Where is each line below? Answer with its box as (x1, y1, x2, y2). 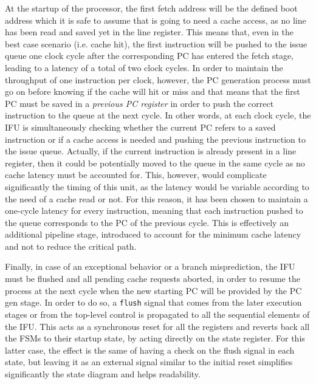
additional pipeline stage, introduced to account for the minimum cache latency (5, 228, 301, 241)
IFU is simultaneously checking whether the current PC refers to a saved (5, 120, 276, 133)
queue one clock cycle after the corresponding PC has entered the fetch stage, (5, 49, 294, 62)
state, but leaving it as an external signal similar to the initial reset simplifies (5, 355, 293, 368)
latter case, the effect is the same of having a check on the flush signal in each (5, 343, 295, 356)
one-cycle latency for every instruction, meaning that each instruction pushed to (5, 204, 303, 217)
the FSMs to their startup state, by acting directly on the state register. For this (5, 332, 305, 345)
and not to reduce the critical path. (5, 239, 137, 252)
